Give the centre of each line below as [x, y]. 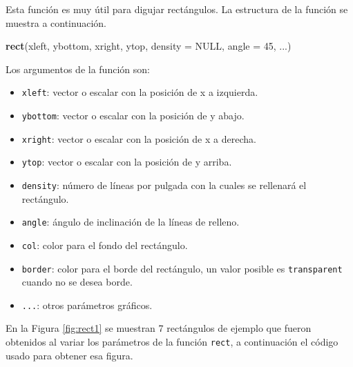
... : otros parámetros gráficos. [87, 305]
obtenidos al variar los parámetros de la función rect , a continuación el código [172, 342]
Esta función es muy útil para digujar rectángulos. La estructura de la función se [177, 9]
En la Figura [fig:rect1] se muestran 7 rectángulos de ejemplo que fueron [159, 328]
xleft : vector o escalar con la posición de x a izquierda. [140, 92]
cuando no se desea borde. [77, 282]
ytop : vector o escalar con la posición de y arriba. [127, 162]
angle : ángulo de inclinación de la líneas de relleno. [131, 222]
